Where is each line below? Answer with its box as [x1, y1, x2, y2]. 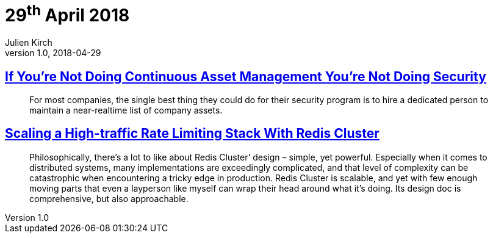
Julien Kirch [5, 37, 52, 48]
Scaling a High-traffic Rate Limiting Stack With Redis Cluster [5, 126, 380, 142]
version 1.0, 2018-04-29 [5, 48, 101, 59]
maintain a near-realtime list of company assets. [29, 104, 223, 115]
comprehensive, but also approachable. [29, 193, 189, 204]
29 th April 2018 [5, 1, 130, 26]
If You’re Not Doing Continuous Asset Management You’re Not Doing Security [5, 68, 486, 84]
